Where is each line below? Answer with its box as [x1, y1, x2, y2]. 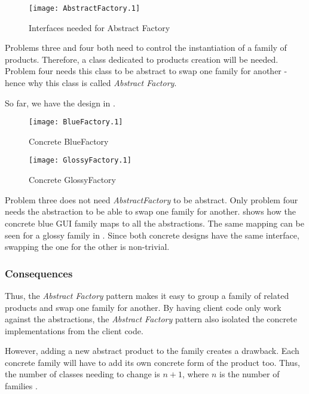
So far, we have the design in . [5, 96, 115, 109]
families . [5, 380, 38, 392]
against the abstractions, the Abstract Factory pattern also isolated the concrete [5, 313, 297, 325]
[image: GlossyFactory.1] [29, 156, 131, 165]
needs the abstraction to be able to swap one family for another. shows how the [5, 205, 296, 218]
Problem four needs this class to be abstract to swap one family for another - [5, 65, 287, 77]
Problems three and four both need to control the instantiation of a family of [5, 41, 287, 54]
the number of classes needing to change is [5, 368, 160, 380]
